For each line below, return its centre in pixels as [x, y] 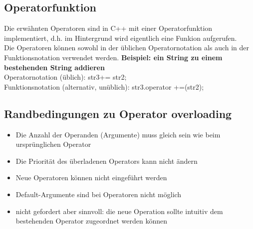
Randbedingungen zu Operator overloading [118, 113]
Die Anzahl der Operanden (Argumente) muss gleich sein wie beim [118, 134]
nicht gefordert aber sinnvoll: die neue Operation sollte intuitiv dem [119, 211]
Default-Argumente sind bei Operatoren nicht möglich [99, 194]
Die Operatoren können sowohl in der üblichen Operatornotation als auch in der [127, 48]
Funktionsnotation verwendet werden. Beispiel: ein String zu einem [113, 57]
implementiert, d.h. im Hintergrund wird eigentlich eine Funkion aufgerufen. [121, 38]
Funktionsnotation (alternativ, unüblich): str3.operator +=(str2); [104, 86]
